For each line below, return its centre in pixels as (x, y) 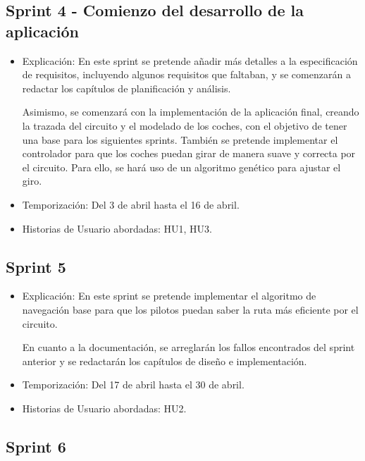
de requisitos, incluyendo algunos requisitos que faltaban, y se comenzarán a (186, 74)
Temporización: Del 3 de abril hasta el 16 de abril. (131, 204)
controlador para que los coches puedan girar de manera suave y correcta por (189, 153)
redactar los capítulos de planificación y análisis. (126, 88)
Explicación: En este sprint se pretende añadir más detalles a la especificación (190, 60)
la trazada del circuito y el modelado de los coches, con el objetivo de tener (185, 125)
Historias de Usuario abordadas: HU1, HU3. (117, 228)
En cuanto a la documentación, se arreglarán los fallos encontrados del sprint (188, 347)
